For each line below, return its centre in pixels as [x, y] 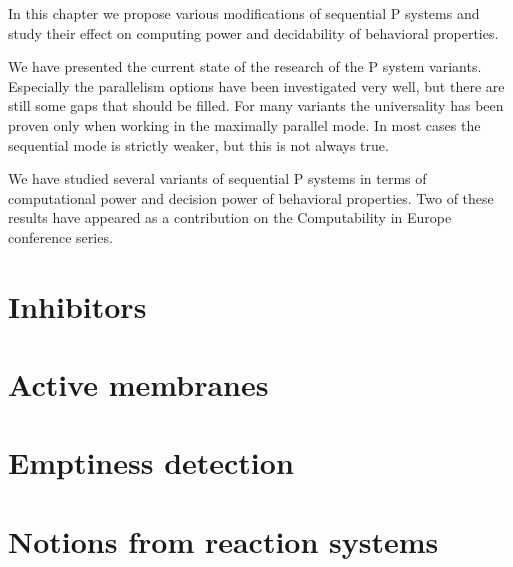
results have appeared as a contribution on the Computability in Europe [230, 217]
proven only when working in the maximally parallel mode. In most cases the [244, 124]
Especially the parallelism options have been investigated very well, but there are [256, 85]
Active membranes [138, 384]
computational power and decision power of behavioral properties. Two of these [251, 197]
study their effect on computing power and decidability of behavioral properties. [253, 32]
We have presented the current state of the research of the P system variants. [245, 66]
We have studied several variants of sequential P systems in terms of [217, 178]
